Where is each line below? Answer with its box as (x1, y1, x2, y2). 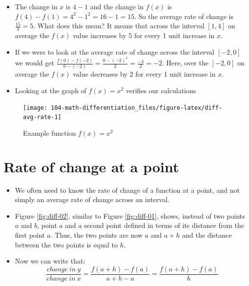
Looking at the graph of (15, 85, 86, 95)
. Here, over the (162, 58, 208, 68)
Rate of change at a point (3, 156, 179, 176)
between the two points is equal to (15, 239, 118, 249)
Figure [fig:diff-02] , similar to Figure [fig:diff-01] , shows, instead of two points (15, 210, 245, 221)
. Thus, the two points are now (50, 229, 143, 240)
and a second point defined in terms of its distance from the (65, 220, 245, 230)
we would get (15, 58, 54, 68)
